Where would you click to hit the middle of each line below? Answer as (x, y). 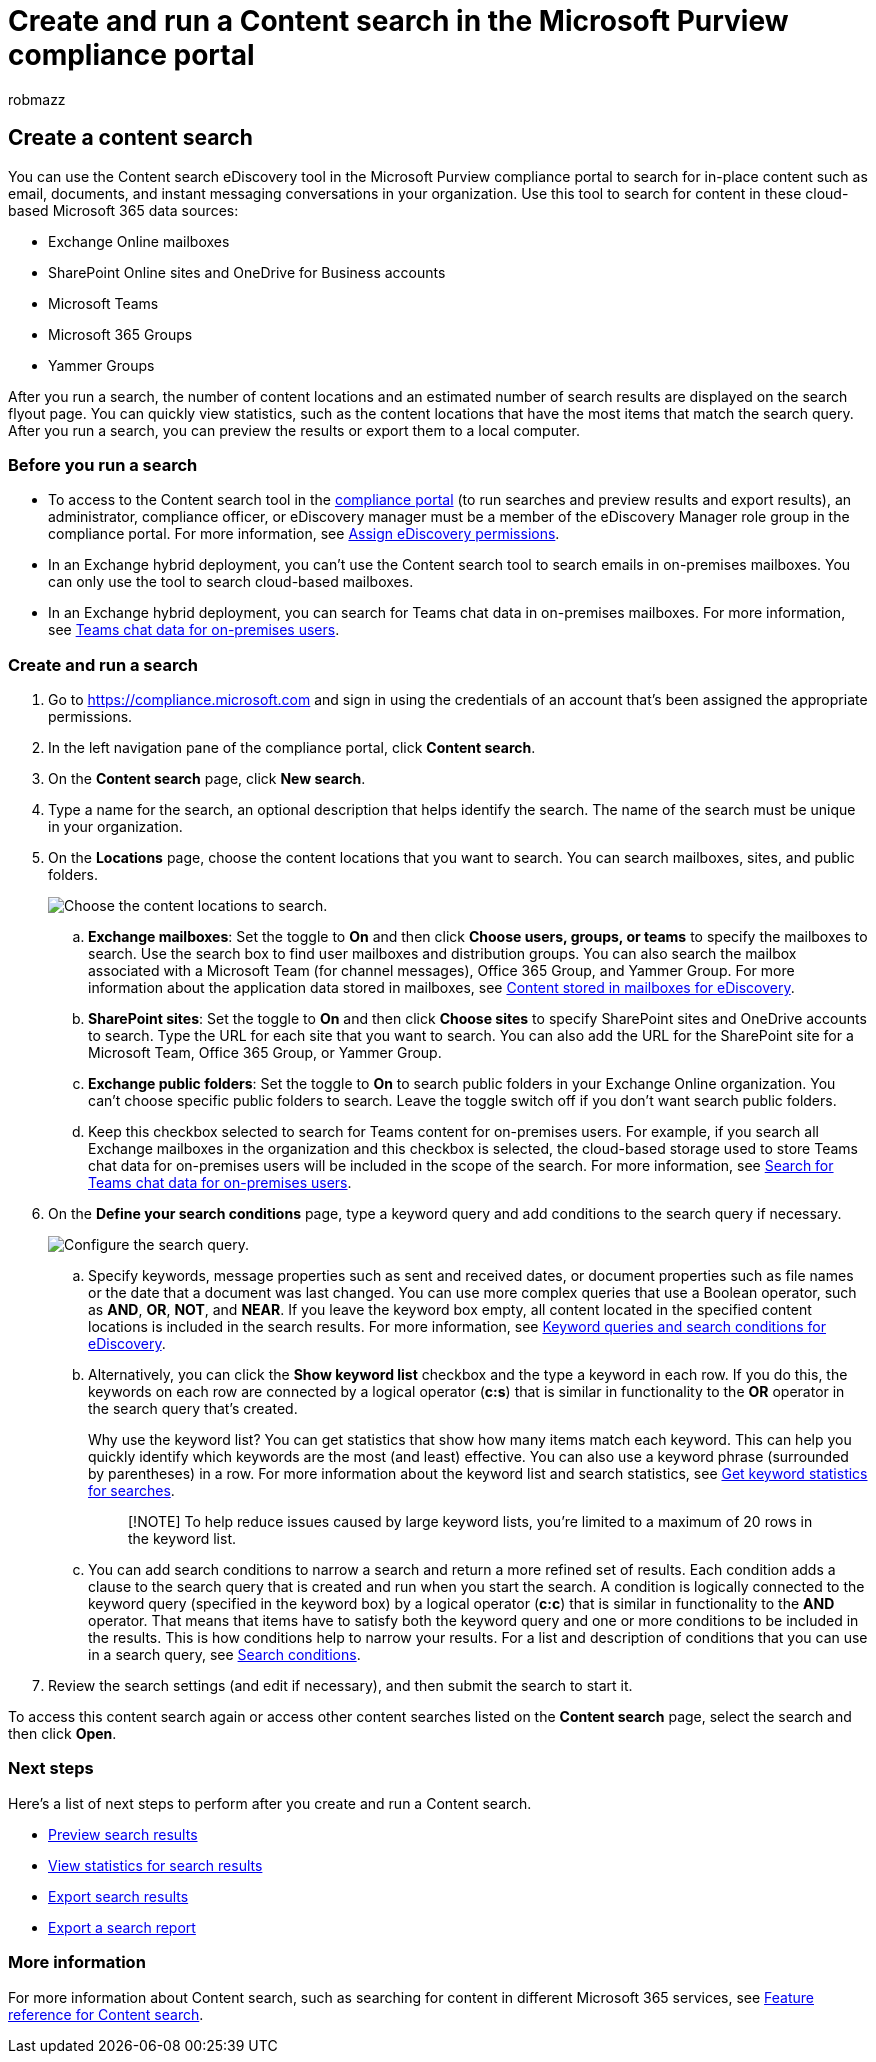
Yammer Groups (101, 365)
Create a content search (130, 138)
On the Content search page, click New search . (207, 779)
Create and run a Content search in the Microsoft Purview (398, 21)
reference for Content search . (106, 2014)
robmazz (37, 99)
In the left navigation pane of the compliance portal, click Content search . (292, 748)
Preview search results (123, 1834)
